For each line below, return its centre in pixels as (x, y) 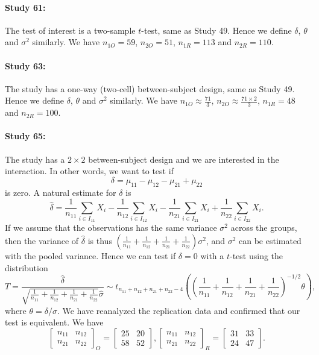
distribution (27, 267)
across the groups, (264, 228)
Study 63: (25, 65)
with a (212, 255)
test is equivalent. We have (54, 322)
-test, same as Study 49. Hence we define (216, 30)
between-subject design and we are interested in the (184, 159)
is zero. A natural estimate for (61, 192)
